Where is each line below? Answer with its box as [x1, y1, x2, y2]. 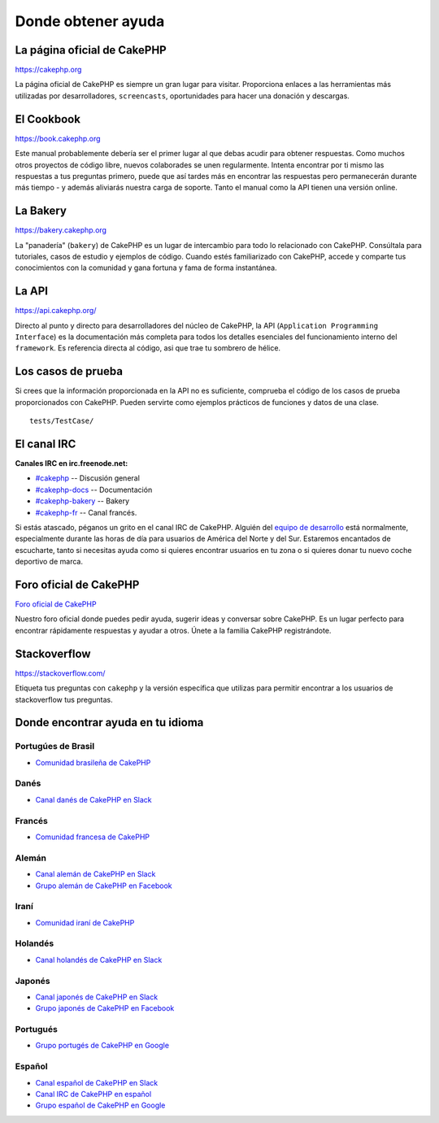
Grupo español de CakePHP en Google [35, 1100, 166, 1110]
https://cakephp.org [15, 65, 82, 75]
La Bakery [15, 204, 67, 218]
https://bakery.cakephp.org [15, 225, 107, 235]
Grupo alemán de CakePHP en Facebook [35, 881, 172, 890]
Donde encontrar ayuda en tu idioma [15, 716, 204, 729]
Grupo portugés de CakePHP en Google [35, 1041, 170, 1051]
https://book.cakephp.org [15, 133, 101, 143]
